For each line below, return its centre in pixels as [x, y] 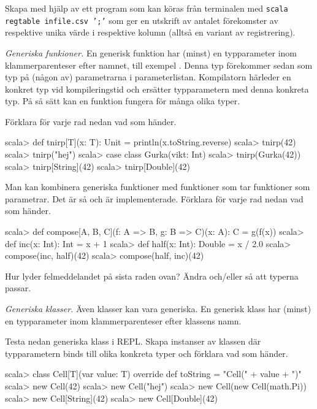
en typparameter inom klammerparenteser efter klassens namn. [123, 320]
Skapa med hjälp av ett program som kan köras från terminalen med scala [147, 8]
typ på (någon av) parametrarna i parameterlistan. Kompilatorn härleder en [148, 77]
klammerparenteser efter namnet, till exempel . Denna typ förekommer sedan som [159, 65]
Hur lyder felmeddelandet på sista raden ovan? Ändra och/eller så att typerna [152, 276]
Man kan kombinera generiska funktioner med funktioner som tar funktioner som [158, 187]
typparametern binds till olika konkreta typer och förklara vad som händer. [147, 353]
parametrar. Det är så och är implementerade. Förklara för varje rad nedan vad [154, 198]
